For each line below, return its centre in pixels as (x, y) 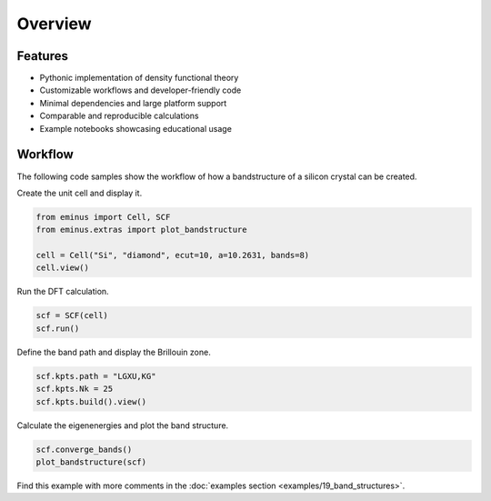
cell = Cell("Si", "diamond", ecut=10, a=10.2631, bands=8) (173, 256)
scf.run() (58, 328)
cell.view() (63, 268)
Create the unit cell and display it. (80, 193)
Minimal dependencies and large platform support (133, 103)
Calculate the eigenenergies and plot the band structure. (123, 425)
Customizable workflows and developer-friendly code (140, 90)
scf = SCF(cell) (72, 316)
